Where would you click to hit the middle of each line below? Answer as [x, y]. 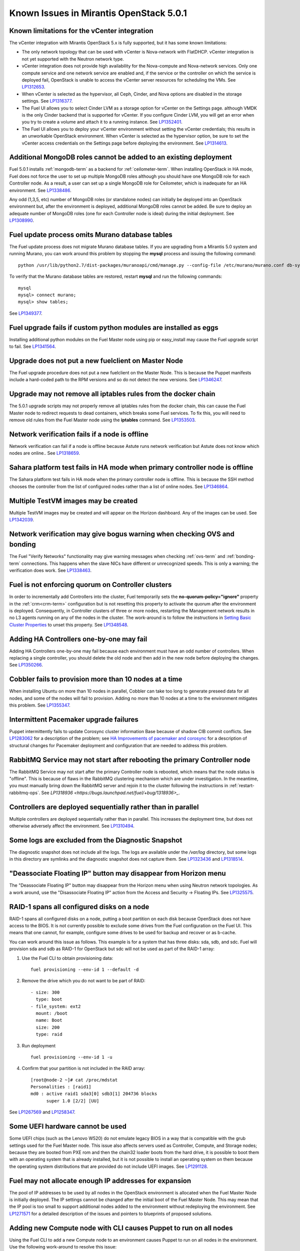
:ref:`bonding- [241, 556]
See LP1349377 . [26, 313]
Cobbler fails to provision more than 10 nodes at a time [96, 679]
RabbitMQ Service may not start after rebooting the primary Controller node [130, 760]
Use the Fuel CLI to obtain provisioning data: [67, 958]
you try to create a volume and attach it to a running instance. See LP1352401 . [102, 122]
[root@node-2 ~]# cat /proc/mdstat [74, 1080]
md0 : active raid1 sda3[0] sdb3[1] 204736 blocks [94, 1094]
